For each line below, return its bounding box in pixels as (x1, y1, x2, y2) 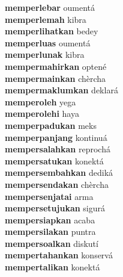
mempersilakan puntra (5, 225, 96, 238)
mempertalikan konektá (5, 261, 100, 273)
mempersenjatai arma (5, 190, 94, 202)
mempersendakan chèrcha (5, 178, 109, 190)
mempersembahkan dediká (5, 166, 113, 179)
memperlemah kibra (5, 13, 86, 25)
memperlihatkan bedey (5, 25, 98, 37)
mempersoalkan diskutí (5, 237, 98, 249)
